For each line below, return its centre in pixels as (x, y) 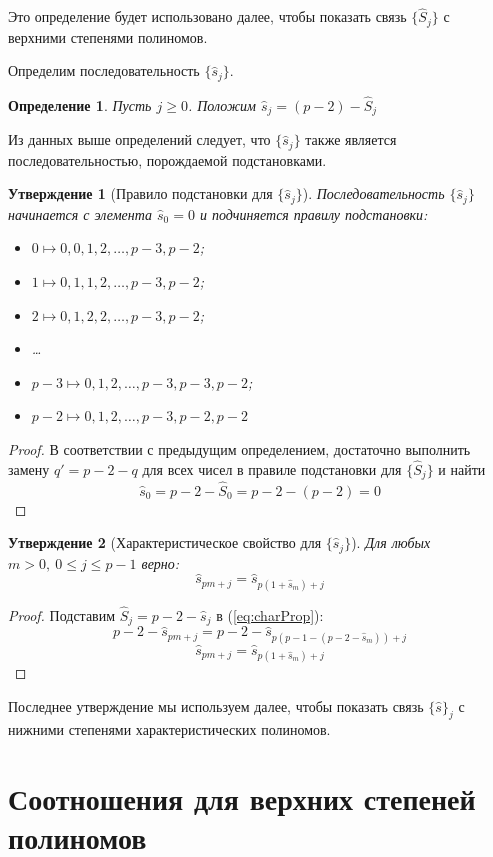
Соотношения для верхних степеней (242, 798)
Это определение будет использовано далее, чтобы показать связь (207, 16)
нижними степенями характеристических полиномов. (169, 729)
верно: (160, 562)
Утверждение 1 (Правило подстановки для (140, 193)
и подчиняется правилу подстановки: (313, 213)
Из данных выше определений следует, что (139, 139)
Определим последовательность (104, 70)
